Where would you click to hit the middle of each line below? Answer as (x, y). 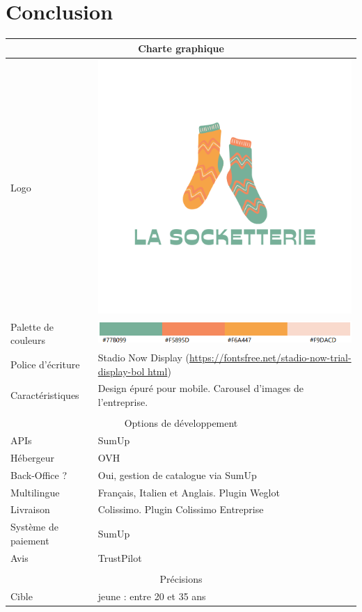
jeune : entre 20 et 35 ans (152, 596)
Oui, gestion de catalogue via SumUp (177, 474)
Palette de (32, 326)
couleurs (28, 340)
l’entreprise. (123, 402)
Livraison (30, 509)
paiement (30, 540)
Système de (34, 527)
